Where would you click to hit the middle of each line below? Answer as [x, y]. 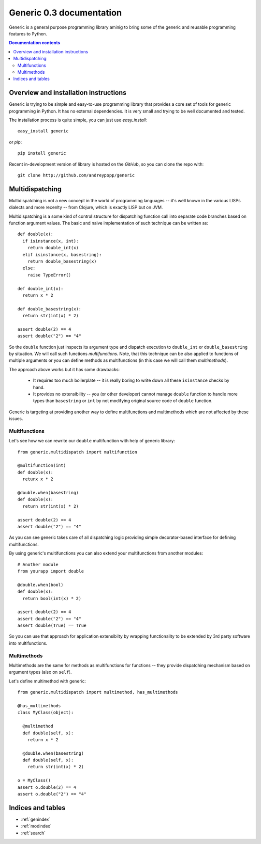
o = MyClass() [34, 780]
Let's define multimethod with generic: [47, 681]
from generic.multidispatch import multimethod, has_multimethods [98, 692]
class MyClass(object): [46, 713]
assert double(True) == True [52, 625]
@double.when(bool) [41, 585]
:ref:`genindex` [36, 819]
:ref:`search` [33, 833]
